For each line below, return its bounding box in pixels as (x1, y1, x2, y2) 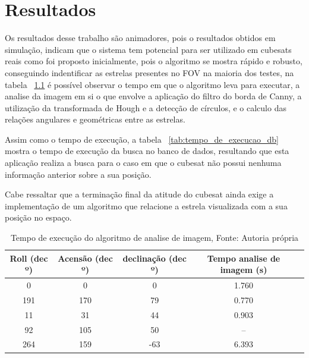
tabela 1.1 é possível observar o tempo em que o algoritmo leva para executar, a (5, 78, 300, 90)
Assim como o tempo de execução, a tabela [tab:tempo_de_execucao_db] (5, 133, 279, 145)
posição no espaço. (5, 211, 72, 224)
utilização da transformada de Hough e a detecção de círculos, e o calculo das (5, 101, 286, 114)
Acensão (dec (58, 252, 113, 264)
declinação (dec (122, 252, 187, 264)
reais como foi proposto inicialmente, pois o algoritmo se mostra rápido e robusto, (5, 55, 302, 67)
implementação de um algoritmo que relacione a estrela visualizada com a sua (5, 199, 288, 212)
